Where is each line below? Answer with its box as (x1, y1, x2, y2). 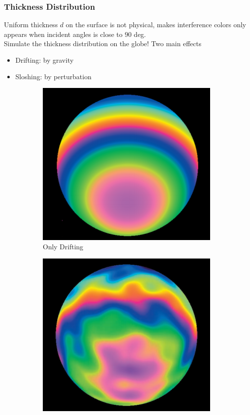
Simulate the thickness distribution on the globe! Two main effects (4, 38, 201, 49)
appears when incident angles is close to (4, 29, 123, 39)
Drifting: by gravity (15, 55, 74, 65)
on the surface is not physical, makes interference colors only (66, 19, 246, 30)
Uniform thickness (4, 19, 58, 30)
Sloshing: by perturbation (15, 71, 91, 81)
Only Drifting (43, 242, 84, 252)
